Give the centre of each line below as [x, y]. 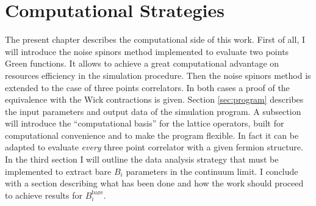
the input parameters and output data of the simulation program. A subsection [153, 111]
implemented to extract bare [58, 171]
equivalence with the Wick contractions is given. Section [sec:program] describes [154, 99]
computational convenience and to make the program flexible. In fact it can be [152, 135]
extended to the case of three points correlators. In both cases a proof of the [147, 87]
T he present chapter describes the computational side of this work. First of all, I [155, 39]
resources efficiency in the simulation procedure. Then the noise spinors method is [158, 75]
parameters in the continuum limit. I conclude [212, 171]
